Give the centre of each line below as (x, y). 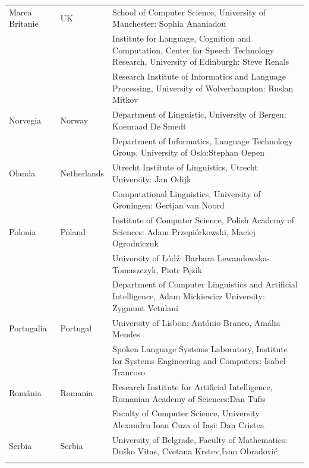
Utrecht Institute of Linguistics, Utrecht (185, 167)
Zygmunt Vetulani (145, 307)
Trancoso (129, 372)
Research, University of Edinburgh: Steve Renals (201, 61)
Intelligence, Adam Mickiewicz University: (189, 296)
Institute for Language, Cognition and (182, 38)
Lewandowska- (244, 258)
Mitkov (125, 99)
